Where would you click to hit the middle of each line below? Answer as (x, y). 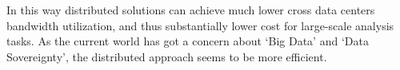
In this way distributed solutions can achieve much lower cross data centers (191, 10)
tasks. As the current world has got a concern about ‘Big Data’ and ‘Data (188, 41)
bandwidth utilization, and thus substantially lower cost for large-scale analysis (200, 25)
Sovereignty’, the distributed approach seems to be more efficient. (167, 56)
